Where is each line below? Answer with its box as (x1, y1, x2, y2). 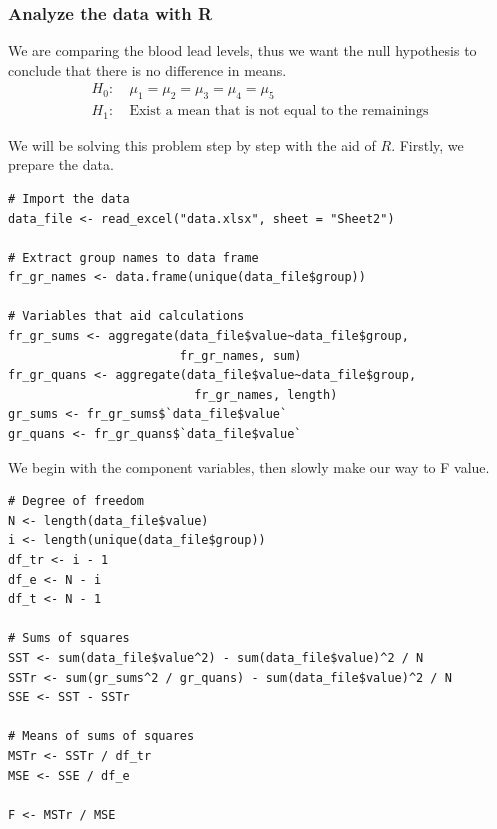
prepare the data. (8, 154, 114, 175)
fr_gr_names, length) (194, 387, 338, 402)
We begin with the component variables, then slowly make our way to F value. (8, 456, 490, 477)
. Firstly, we (391, 134, 464, 155)
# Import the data (8, 191, 130, 206)
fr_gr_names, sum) (179, 348, 302, 363)
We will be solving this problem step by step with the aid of (8, 134, 376, 155)
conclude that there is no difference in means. (8, 59, 287, 80)
